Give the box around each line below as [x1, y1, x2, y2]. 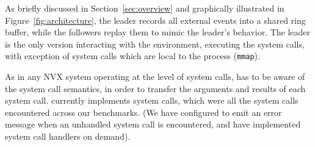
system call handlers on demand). [5, 130, 131, 142]
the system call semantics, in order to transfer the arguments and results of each [5, 82, 306, 95]
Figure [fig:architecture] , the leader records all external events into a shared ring [5, 13, 306, 26]
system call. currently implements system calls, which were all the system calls [5, 94, 299, 107]
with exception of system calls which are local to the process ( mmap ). [5, 49, 260, 62]
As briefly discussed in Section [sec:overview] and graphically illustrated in [5, 2, 284, 14]
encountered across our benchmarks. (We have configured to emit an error [5, 106, 282, 118]
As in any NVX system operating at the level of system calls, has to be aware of [5, 70, 305, 83]
